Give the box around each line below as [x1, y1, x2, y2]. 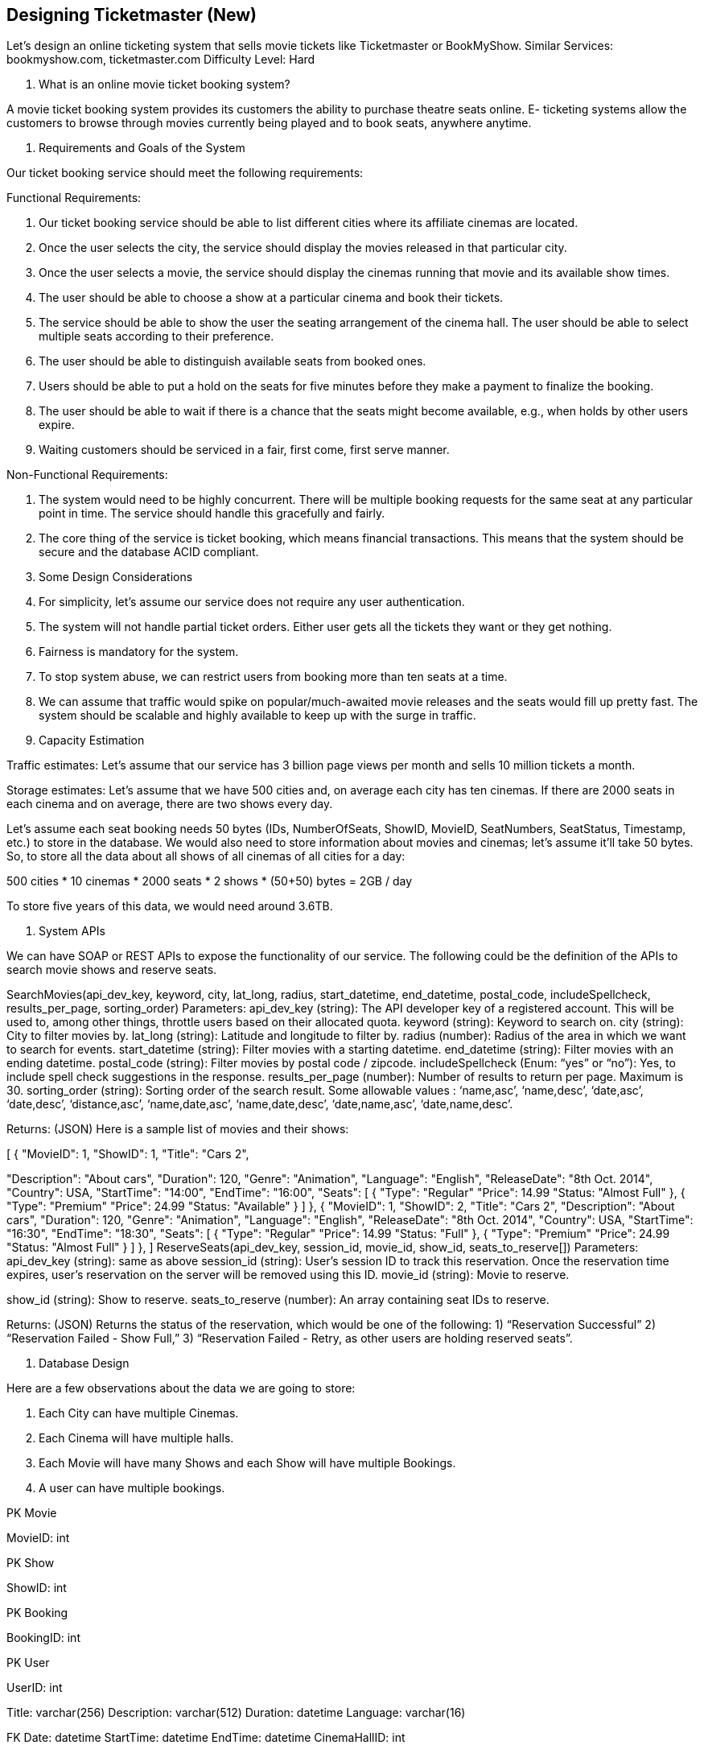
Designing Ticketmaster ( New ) [6, 5, 257, 25]
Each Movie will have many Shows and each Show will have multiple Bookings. [39, 1456, 456, 1471]
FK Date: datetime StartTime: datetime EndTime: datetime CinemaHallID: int [6, 1730, 406, 1745]
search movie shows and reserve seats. [6, 963, 217, 977]
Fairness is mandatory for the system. [39, 645, 239, 659]
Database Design [39, 1356, 130, 1371]
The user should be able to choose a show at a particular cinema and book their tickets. [39, 291, 504, 305]
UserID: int [6, 1681, 63, 1695]
